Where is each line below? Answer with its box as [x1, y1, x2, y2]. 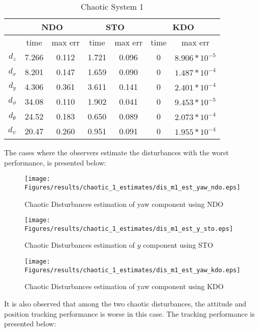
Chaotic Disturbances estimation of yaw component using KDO [25, 281, 224, 292]
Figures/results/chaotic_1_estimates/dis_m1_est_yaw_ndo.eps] [25, 183, 241, 191]
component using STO [143, 240, 214, 250]
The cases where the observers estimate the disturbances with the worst [4, 147, 229, 157]
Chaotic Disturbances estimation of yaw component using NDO [25, 198, 224, 209]
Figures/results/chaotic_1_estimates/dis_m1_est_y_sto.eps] [25, 225, 233, 232]
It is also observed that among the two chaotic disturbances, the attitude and [4, 298, 247, 309]
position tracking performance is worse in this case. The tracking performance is [4, 308, 255, 319]
